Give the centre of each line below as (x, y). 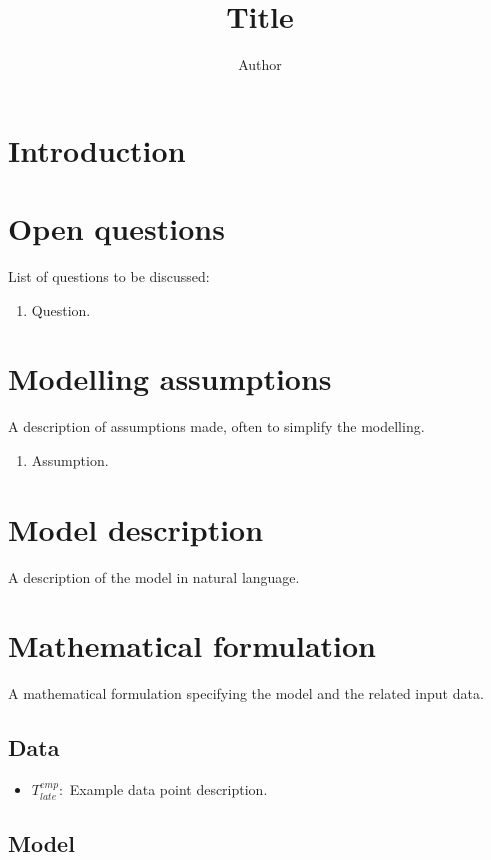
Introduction (97, 149)
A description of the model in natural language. (154, 576)
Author (260, 64)
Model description (136, 528)
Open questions (116, 228)
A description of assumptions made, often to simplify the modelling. (216, 426)
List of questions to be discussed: (109, 276)
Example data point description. (168, 789)
